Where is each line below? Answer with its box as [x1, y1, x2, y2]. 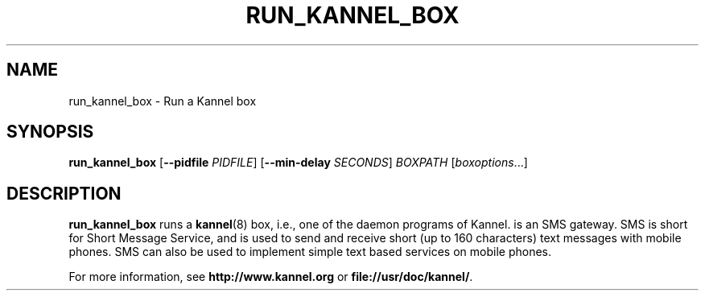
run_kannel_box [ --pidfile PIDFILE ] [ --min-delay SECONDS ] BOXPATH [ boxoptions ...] [68, 155, 528, 170]
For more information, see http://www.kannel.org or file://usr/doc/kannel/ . [68, 270, 473, 284]
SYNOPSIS [6, 122, 94, 142]
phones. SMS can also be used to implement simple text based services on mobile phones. [68, 245, 552, 259]
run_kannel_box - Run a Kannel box [68, 93, 257, 108]
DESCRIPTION [6, 183, 122, 204]
